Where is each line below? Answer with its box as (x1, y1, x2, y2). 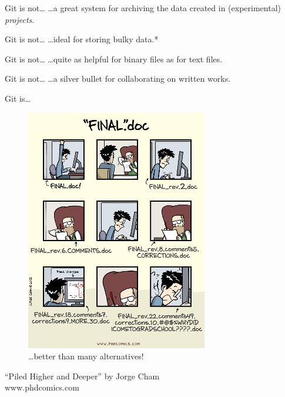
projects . (5, 13, 35, 25)
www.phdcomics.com (5, 381, 79, 393)
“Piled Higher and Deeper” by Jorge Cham (5, 369, 160, 382)
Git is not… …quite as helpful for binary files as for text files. (5, 52, 223, 65)
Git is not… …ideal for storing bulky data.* (5, 33, 159, 45)
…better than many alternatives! (28, 350, 144, 362)
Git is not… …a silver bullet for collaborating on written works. (5, 72, 231, 85)
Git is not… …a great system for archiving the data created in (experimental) (5, 2, 281, 14)
